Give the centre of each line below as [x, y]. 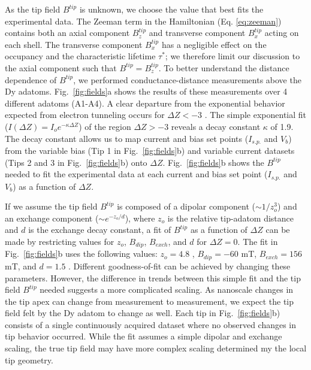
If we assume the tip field [51, 206]
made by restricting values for [60, 241]
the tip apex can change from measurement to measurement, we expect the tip [150, 301]
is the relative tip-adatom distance [231, 218]
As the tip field [33, 9]
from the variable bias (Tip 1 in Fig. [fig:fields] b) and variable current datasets [150, 150]
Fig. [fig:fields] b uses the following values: [81, 254]
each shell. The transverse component [74, 44]
